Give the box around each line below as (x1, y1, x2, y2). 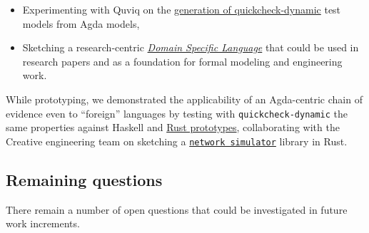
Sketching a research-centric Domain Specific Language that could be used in (22, 40, 359, 55)
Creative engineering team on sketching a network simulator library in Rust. (6, 133, 348, 148)
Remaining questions (6, 168, 163, 190)
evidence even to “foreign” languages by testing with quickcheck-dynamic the (6, 105, 348, 120)
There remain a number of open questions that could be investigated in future (6, 202, 348, 217)
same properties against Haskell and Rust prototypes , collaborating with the (6, 120, 340, 135)
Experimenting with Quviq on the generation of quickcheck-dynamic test (22, 2, 341, 16)
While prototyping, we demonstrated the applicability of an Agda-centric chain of (6, 91, 363, 106)
